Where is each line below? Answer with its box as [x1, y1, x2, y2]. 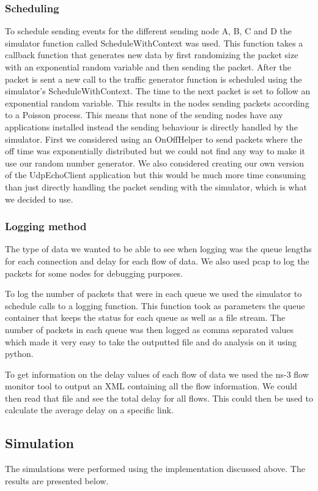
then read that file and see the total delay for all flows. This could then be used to [5, 391, 313, 404]
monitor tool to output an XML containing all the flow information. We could [5, 380, 297, 392]
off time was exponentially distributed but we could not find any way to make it [5, 144, 305, 157]
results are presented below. [5, 474, 109, 487]
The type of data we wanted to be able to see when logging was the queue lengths [5, 242, 312, 255]
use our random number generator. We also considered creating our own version [5, 156, 305, 169]
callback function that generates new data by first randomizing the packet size [5, 48, 298, 61]
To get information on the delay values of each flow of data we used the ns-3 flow [5, 367, 309, 380]
